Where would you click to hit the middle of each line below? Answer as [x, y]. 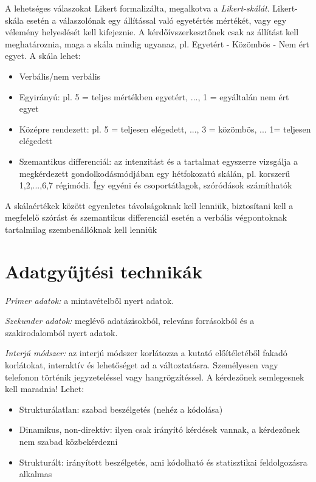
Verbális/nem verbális [60, 76]
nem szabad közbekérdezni [68, 441]
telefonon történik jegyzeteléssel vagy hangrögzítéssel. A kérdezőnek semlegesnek [155, 377]
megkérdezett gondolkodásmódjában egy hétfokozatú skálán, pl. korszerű [155, 173]
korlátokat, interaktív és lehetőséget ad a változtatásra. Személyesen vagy [142, 365]
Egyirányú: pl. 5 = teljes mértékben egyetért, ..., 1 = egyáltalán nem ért [154, 96]
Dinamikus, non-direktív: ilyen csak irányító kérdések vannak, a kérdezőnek [160, 429]
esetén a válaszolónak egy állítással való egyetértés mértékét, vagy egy [156, 20]
